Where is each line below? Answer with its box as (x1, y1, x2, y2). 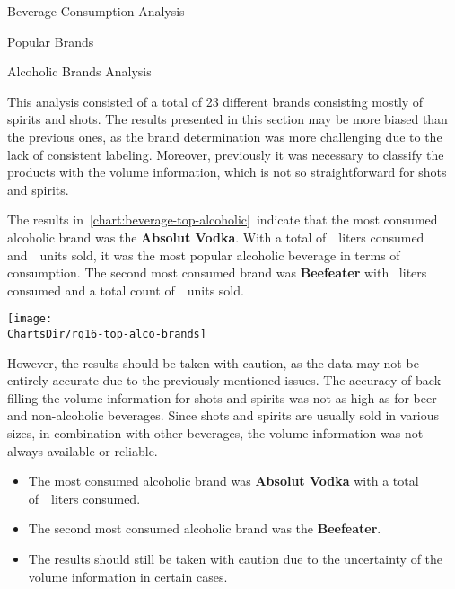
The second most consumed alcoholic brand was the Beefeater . (28, 519, 381, 538)
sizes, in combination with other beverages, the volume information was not (7, 424, 424, 442)
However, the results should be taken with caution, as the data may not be (7, 353, 419, 372)
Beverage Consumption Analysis (7, 2, 185, 20)
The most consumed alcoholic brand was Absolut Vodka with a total (28, 471, 419, 490)
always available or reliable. (7, 441, 158, 460)
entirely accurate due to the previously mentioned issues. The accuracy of (7, 371, 412, 390)
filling (7, 388, 39, 407)
